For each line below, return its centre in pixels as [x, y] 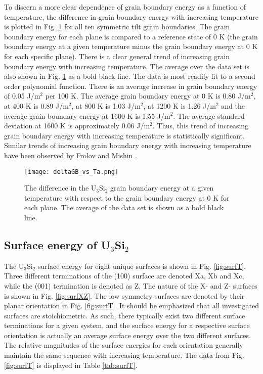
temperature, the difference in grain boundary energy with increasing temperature [131, 16]
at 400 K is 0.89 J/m [36, 105]
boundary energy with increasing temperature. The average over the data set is [127, 66]
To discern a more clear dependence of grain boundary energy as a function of [125, 7]
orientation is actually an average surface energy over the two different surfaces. [127, 335]
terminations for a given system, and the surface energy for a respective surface [127, 325]
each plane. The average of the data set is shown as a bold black [124, 207]
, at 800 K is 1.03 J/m [106, 105]
